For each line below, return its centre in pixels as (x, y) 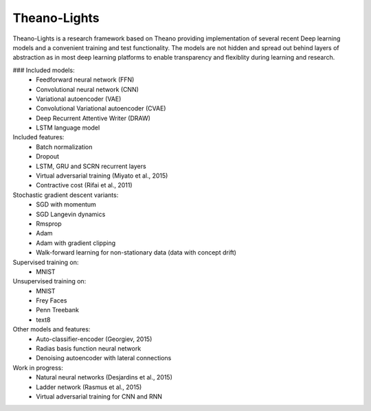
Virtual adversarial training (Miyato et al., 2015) (102, 176)
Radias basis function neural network (89, 349)
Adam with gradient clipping (76, 243)
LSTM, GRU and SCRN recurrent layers (91, 166)
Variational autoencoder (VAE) (79, 99)
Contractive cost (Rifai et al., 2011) (85, 185)
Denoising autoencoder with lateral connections (104, 358)
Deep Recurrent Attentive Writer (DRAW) (93, 118)
